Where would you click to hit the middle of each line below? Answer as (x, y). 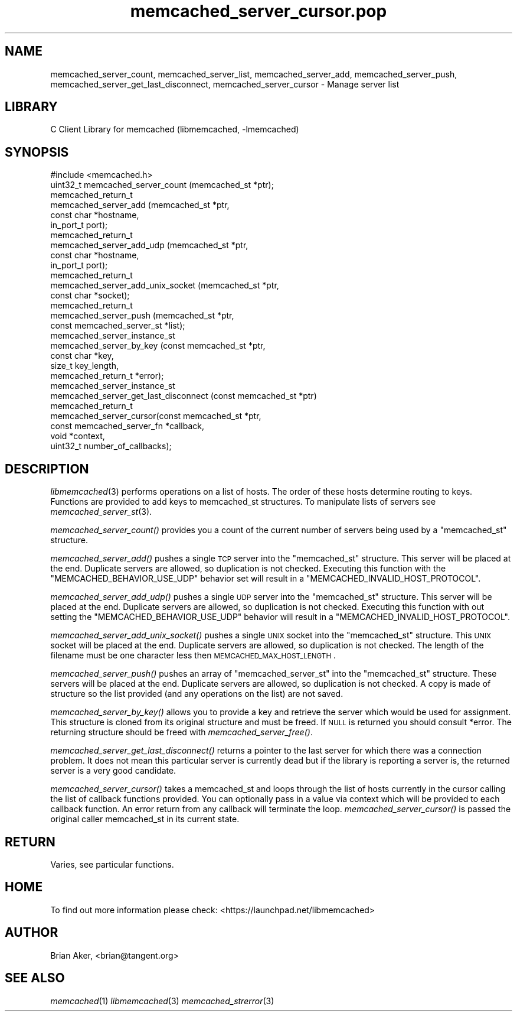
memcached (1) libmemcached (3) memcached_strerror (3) (162, 1001)
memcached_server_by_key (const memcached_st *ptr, (158, 346)
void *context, (78, 436)
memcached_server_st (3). (101, 512)
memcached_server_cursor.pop (258, 11)
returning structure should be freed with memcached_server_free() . (181, 732)
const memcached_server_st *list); (118, 326)
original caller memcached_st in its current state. (145, 819)
